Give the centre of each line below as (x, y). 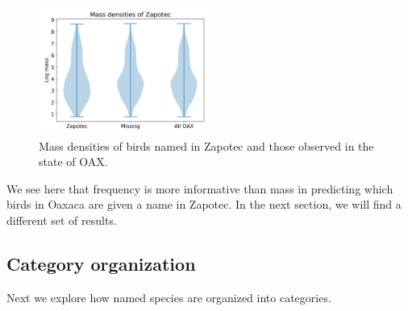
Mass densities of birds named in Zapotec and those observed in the (206, 145)
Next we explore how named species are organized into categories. (169, 297)
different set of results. (62, 220)
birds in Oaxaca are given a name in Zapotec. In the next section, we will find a (204, 204)
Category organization (101, 263)
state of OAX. (73, 162)
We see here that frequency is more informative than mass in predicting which (200, 188)
